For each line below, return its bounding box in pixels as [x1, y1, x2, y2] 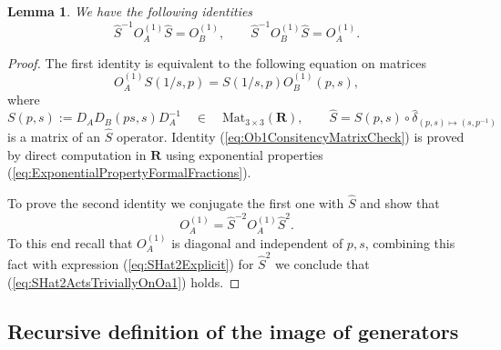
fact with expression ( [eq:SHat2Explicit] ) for [7, 254, 254, 273]
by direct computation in [7, 145, 147, 164]
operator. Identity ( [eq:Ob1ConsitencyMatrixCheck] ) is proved [116, 127, 465, 146]
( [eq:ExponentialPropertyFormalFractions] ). [7, 163, 251, 182]
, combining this [364, 233, 455, 252]
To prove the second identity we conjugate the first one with [7, 194, 344, 213]
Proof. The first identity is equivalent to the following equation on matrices [7, 53, 426, 72]
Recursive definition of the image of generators [7, 316, 459, 345]
